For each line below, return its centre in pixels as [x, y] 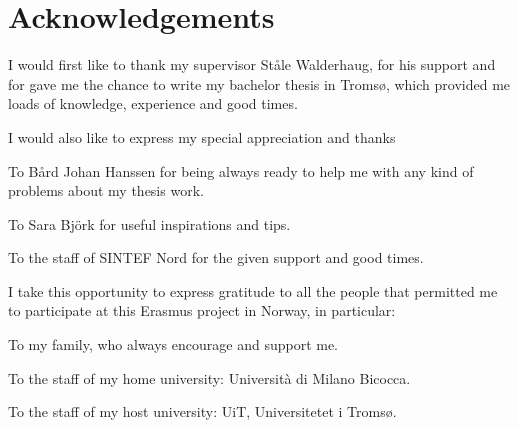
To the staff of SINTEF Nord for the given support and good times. [216, 257]
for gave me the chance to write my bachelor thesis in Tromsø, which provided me [259, 83]
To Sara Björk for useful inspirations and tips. [149, 223]
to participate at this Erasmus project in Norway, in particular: [202, 310]
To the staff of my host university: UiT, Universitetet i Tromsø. [202, 411]
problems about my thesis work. [106, 190]
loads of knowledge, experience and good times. [153, 103]
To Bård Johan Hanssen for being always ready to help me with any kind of [241, 170]
